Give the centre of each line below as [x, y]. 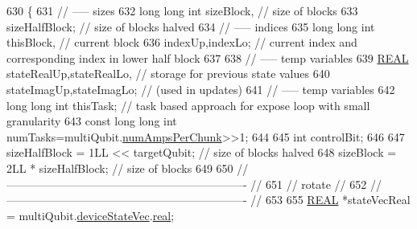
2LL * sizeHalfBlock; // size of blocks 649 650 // [128, 168]
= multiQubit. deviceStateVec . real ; [91, 215]
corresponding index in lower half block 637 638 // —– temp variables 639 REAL [208, 57]
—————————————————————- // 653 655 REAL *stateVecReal [208, 200]
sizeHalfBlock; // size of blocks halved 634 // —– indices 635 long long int [191, 26]
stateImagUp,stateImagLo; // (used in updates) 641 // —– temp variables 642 [201, 89]
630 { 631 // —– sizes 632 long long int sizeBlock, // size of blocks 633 [182, 10]
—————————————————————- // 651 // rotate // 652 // [194, 184]
